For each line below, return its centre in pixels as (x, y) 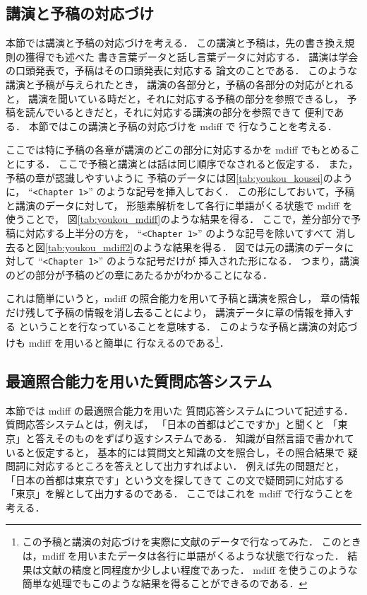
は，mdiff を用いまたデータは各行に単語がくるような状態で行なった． (183, 556)
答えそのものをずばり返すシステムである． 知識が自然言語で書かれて (194, 438)
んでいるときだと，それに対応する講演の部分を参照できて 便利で (185, 112)
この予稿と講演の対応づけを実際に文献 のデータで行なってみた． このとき (192, 542)
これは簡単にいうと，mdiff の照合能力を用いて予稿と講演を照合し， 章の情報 (183, 298)
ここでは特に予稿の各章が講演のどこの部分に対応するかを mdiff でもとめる (178, 150)
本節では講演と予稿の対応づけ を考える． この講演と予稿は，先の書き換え (175, 43)
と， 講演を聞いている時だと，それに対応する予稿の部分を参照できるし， (175, 98)
